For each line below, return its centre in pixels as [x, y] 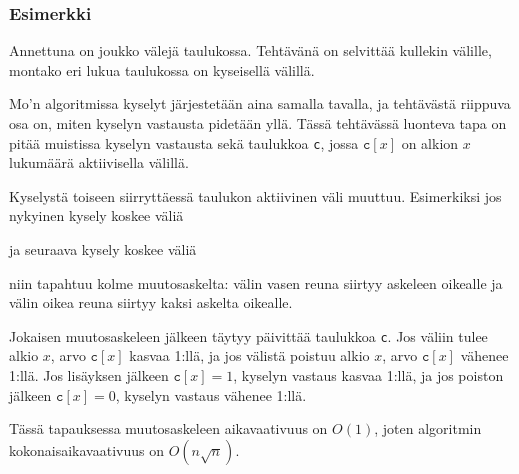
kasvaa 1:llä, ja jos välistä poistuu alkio [249, 355]
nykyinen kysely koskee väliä [96, 215]
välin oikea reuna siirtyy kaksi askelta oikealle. [151, 302]
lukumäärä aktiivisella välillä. [99, 162]
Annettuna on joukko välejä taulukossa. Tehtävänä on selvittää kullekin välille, [250, 50]
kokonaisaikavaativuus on [86, 449]
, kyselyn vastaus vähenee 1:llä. [211, 394]
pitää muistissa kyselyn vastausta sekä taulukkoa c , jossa [184, 142]
